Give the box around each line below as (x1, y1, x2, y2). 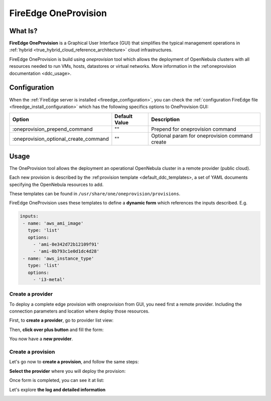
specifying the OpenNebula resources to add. (9, 181, 104, 187)
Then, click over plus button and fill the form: (9, 327, 104, 333)
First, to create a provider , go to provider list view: (9, 317, 114, 324)
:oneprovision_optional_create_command (12, 136, 109, 143)
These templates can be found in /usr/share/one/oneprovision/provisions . (9, 191, 181, 196)
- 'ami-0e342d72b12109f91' (33, 241, 100, 247)
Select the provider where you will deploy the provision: (9, 368, 126, 374)
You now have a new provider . (9, 336, 73, 342)
